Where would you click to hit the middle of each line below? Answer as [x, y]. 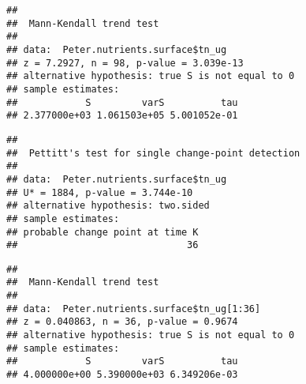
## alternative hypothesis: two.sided [108, 206]
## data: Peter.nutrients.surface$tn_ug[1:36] [134, 309]
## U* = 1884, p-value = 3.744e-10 [100, 192]
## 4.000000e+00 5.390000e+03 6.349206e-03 [122, 375]
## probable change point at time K [103, 232]
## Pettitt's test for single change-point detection [153, 153]
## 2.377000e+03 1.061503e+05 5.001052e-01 [122, 116]
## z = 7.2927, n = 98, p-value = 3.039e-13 [125, 63]
